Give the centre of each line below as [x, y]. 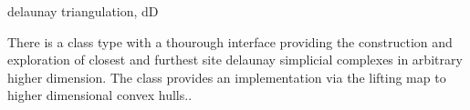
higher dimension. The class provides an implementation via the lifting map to [227, 77]
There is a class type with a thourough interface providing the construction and [230, 41]
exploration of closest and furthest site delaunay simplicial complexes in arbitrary [235, 60]
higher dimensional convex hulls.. [100, 95]
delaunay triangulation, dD [83, 11]
